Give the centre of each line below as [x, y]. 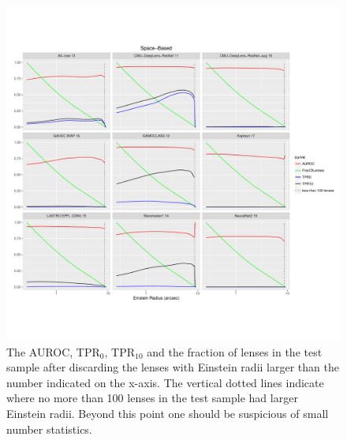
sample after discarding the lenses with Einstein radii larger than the [173, 367]
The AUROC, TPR [53, 351]
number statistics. [49, 429]
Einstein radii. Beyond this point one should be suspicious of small [168, 413]
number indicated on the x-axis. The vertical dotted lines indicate [165, 382]
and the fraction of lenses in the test [235, 351]
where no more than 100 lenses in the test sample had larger [152, 398]
